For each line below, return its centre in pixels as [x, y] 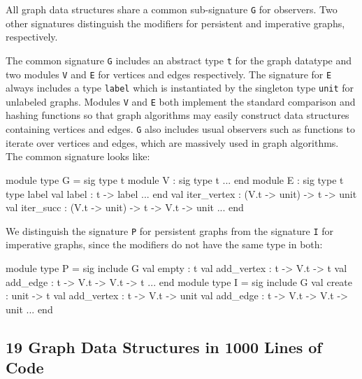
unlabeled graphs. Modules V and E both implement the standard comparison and [181, 101]
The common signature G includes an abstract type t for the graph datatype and [179, 60]
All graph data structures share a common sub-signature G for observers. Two [172, 9]
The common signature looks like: [78, 156]
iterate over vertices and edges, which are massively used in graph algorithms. [172, 142]
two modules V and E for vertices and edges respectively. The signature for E [169, 74]
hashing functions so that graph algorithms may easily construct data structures [178, 115]
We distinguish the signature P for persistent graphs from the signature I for [170, 230]
